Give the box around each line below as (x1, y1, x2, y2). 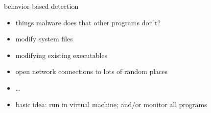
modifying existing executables (15, 50, 108, 60)
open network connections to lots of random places (15, 66, 168, 76)
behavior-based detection (4, 1, 79, 11)
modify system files (15, 34, 73, 44)
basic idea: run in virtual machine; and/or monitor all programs (15, 99, 207, 109)
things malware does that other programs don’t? (15, 17, 161, 27)
